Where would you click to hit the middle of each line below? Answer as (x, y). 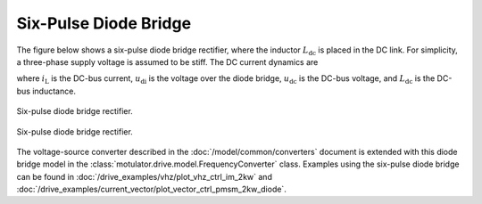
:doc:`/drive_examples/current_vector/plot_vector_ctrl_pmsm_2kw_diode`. (152, 189)
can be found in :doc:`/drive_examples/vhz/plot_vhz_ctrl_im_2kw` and (144, 176)
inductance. (54, 91)
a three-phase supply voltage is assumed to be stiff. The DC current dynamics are (167, 61)
